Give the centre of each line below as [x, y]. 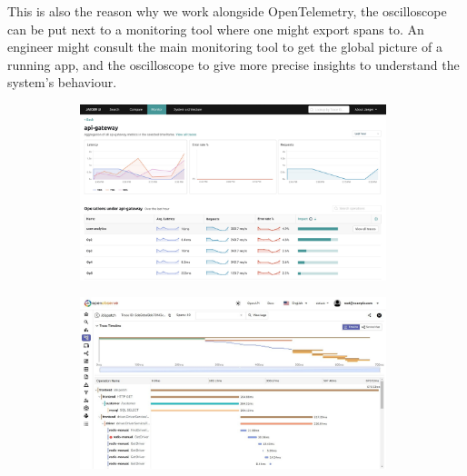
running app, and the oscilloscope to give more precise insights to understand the [233, 64]
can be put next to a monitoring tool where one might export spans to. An [216, 29]
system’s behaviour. [62, 82]
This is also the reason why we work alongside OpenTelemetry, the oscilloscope [227, 11]
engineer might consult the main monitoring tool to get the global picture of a [225, 47]
